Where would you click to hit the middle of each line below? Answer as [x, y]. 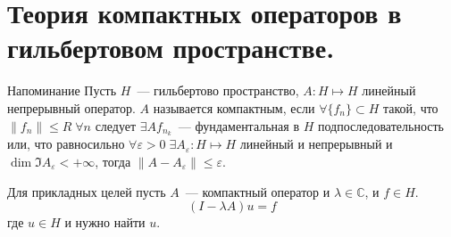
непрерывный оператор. [71, 107]
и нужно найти [105, 222]
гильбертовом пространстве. [171, 48]
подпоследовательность [381, 125]
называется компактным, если [234, 107]
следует [116, 125]
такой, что [410, 107]
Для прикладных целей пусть [87, 191]
